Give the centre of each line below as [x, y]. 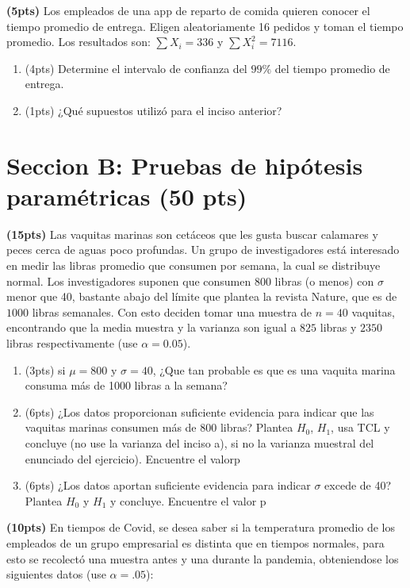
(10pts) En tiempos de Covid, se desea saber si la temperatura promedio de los [201, 527]
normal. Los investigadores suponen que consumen [129, 281]
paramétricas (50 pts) [127, 196]
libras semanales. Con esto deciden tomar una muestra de [172, 311]
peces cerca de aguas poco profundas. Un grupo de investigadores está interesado [203, 250]
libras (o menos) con [324, 281]
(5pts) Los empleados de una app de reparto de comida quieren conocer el [188, 10]
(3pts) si [45, 369]
